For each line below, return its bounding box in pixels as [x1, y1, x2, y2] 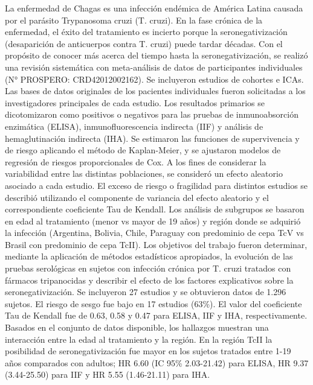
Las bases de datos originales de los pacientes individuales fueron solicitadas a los [5, 84, 306, 97]
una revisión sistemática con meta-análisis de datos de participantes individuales [5, 60, 303, 73]
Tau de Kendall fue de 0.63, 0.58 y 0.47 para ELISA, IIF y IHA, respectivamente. [5, 309, 308, 322]
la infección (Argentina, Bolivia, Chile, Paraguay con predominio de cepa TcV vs [5, 226, 304, 239]
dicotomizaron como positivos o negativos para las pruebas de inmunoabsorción [5, 108, 298, 121]
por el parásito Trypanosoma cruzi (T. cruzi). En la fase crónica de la [5, 13, 263, 26]
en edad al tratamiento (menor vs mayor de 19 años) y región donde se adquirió [5, 214, 301, 227]
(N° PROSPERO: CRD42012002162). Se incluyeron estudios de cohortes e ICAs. [5, 72, 304, 85]
